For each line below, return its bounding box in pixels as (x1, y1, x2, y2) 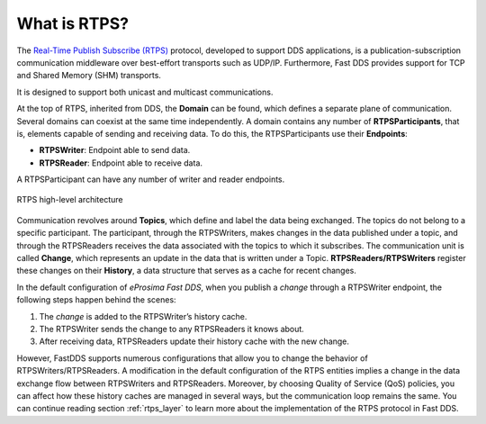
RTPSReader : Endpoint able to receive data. (39, 158, 202, 168)
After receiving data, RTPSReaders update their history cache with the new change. (39, 336, 350, 347)
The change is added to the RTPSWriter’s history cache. (39, 311, 247, 321)
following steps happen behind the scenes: (16, 294, 176, 305)
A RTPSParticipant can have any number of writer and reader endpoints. (16, 174, 285, 185)
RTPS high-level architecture (16, 194, 123, 205)
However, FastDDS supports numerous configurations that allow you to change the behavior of (16, 352, 368, 364)
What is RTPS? (16, 14, 130, 33)
